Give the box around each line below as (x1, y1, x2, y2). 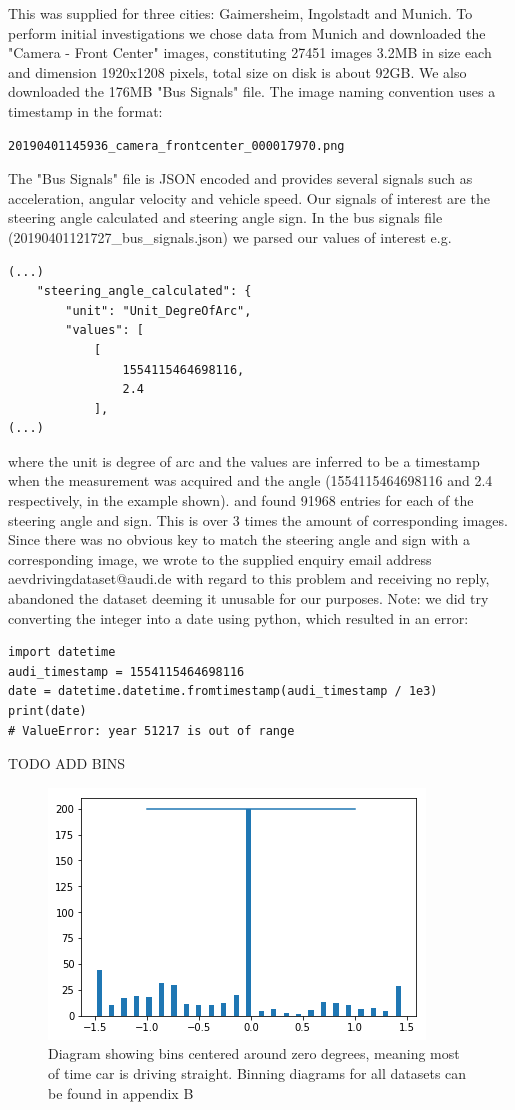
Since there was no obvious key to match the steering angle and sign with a (8, 529, 470, 550)
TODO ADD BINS (8, 753, 126, 774)
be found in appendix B (48, 1082, 194, 1103)
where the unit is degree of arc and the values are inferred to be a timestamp (8, 450, 480, 471)
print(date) (8, 704, 87, 718)
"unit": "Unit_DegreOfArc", (65, 303, 252, 318)
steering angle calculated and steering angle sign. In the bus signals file (8, 207, 443, 228)
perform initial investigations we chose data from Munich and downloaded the (8, 22, 486, 43)
